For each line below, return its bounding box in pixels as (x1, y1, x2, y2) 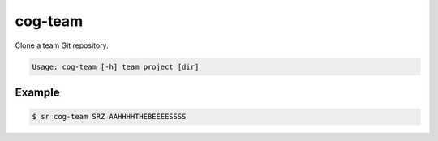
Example (15, 85, 60, 99)
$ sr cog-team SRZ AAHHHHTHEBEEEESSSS (32, 112, 187, 122)
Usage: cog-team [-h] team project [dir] (32, 62, 200, 71)
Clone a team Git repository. (15, 41, 109, 50)
